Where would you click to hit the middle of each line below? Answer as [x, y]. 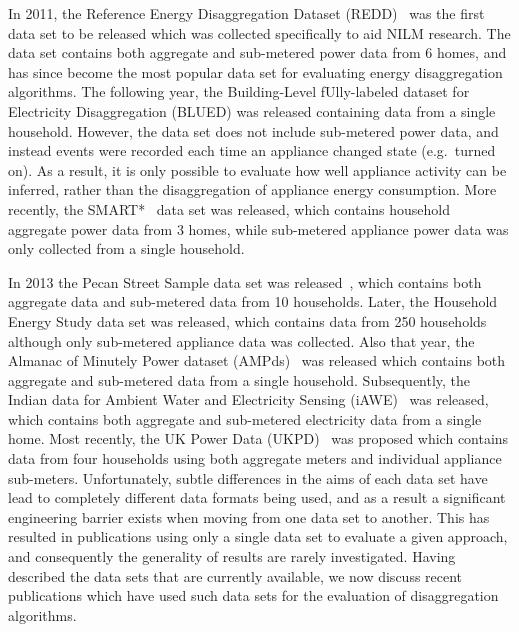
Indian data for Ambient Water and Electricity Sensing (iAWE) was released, [248, 399]
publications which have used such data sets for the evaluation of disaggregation [253, 595]
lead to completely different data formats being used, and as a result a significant [257, 497]
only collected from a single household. [126, 248]
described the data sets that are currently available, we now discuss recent [235, 575]
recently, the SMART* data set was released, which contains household [229, 208]
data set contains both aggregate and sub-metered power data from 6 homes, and [257, 52]
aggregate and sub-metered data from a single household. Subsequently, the [239, 379]
